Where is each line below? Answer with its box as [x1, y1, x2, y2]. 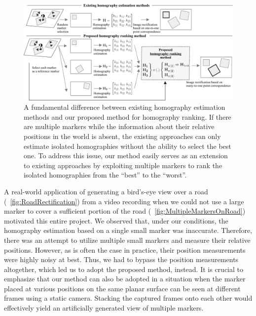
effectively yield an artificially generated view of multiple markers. [4, 303, 204, 313]
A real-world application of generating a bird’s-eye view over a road [4, 186, 208, 196]
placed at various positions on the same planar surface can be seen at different [4, 283, 241, 293]
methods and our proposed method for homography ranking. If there [24, 111, 231, 122]
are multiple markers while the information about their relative [24, 121, 215, 132]
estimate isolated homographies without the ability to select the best [24, 140, 231, 151]
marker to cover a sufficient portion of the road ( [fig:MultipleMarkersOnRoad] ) [4, 206, 246, 216]
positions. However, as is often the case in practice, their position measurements [4, 244, 246, 255]
